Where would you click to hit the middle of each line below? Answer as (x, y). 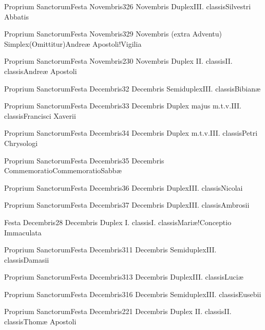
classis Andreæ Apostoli (41, 71)
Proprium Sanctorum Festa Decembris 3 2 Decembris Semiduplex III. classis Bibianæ (132, 88)
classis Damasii (27, 259)
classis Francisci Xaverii (40, 115)
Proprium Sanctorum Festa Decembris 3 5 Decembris (84, 160)
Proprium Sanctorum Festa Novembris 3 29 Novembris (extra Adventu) (113, 34)
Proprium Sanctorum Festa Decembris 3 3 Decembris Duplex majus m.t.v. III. (123, 106)
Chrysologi (21, 143)
